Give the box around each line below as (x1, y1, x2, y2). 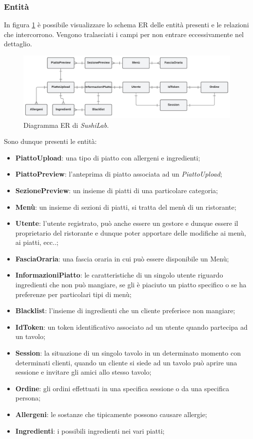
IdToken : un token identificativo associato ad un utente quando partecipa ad (15, 321, 248, 332)
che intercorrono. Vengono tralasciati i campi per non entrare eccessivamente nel (4, 29, 244, 39)
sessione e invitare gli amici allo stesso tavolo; (15, 367, 152, 377)
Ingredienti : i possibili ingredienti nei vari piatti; (15, 425, 165, 436)
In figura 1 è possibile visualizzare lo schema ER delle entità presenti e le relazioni (4, 20, 249, 30)
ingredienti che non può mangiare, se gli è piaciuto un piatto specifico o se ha (15, 279, 247, 290)
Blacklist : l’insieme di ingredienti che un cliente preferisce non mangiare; (15, 305, 235, 316)
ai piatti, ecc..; (15, 237, 58, 247)
